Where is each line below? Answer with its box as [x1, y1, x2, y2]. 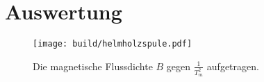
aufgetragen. [206, 58, 259, 73]
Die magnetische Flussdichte [33, 58, 153, 73]
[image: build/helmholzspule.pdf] [33, 39, 192, 49]
